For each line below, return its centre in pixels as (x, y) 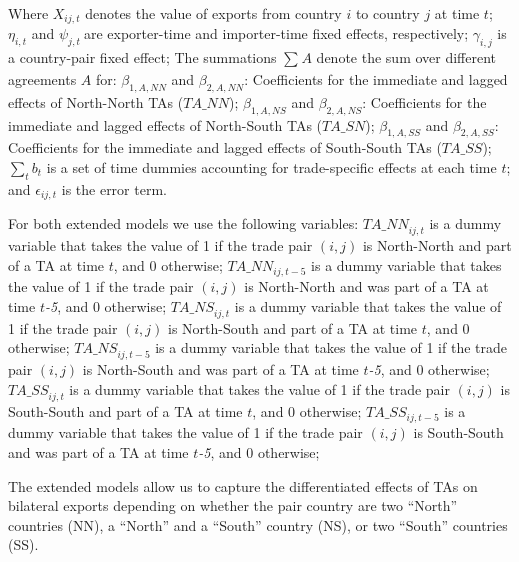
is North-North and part (437, 245)
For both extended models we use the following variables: (183, 223)
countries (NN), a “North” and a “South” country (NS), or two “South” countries (258, 524)
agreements (42, 79)
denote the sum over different (406, 57)
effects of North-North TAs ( (96, 101)
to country (387, 13)
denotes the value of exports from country (213, 13)
